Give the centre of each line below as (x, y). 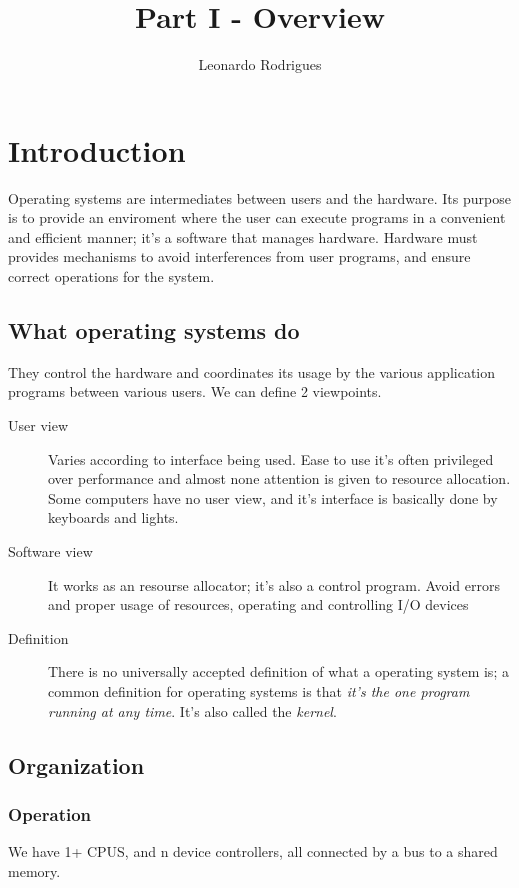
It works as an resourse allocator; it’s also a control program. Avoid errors (274, 584)
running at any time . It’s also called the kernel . (192, 710)
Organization (76, 764)
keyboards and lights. (113, 517)
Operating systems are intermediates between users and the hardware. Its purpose (259, 197)
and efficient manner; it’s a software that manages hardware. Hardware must (243, 236)
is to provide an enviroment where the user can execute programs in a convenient (257, 217)
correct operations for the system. (111, 276)
